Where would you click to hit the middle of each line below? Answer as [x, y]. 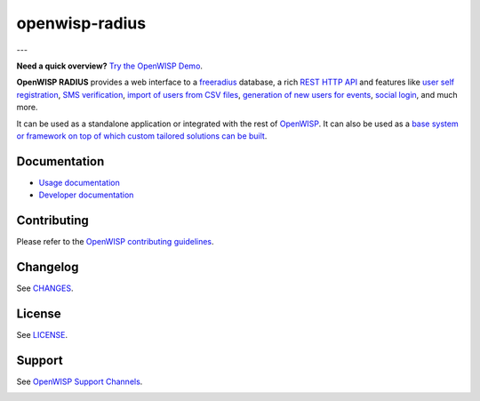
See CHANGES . [45, 288]
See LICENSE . [42, 334]
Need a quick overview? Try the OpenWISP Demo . [110, 66]
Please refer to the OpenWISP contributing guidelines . [115, 242]
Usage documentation [79, 182]
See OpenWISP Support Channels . [80, 381]
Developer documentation [86, 195]
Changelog [48, 267]
